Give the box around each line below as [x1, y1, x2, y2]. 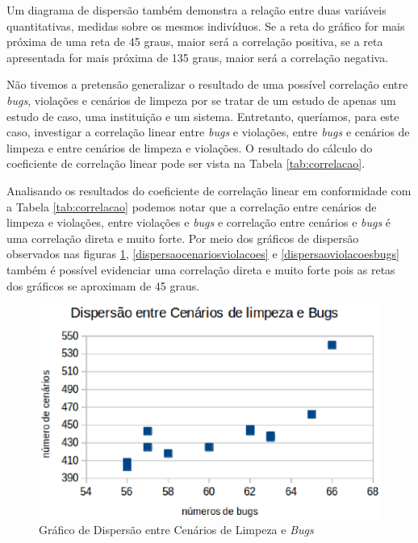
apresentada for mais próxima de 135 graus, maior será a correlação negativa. [6, 48, 389, 65]
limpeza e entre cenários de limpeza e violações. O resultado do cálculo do [6, 139, 373, 156]
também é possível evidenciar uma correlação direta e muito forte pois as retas [6, 261, 395, 278]
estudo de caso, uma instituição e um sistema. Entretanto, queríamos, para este [6, 107, 399, 124]
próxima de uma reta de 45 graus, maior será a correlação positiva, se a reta [6, 33, 383, 50]
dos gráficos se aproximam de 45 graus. [6, 277, 200, 294]
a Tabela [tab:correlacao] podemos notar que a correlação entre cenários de [6, 198, 377, 215]
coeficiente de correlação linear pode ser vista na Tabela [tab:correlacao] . [6, 155, 366, 172]
